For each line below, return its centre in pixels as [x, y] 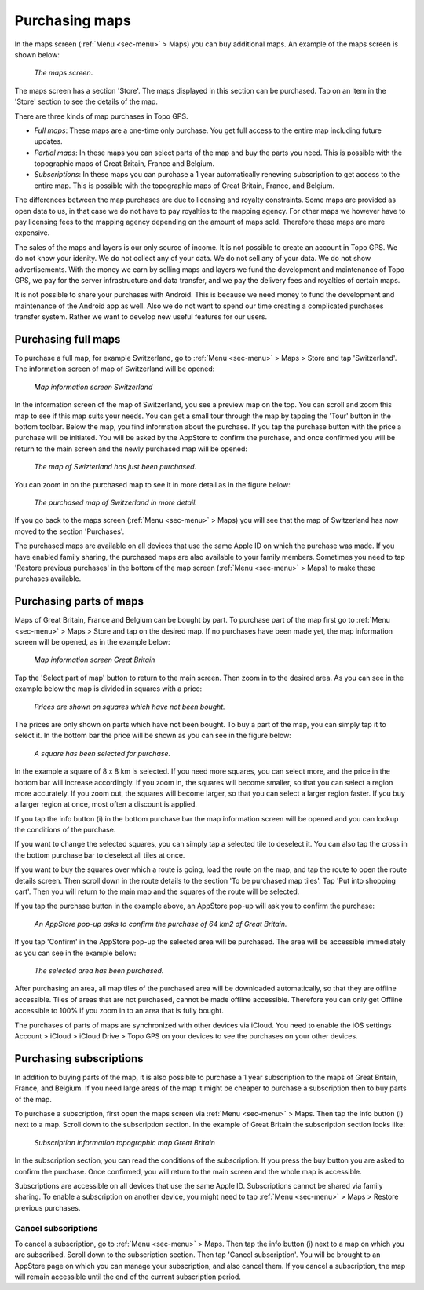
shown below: [37, 54]
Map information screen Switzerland [93, 387]
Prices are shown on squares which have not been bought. [130, 707]
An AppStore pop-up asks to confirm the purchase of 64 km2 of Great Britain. [161, 924]
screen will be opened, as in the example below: [92, 641]
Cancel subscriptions [56, 1228]
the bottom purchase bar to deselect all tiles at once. [100, 855]
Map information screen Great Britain [95, 660]
